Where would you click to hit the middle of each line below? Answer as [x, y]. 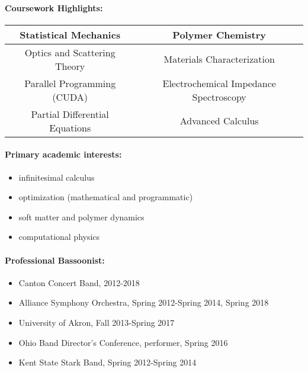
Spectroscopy [219, 97]
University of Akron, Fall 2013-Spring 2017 [97, 322]
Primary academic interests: [63, 154]
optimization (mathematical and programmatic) [106, 197]
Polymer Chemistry [219, 34]
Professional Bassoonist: [55, 260]
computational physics [59, 237]
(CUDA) [70, 97]
